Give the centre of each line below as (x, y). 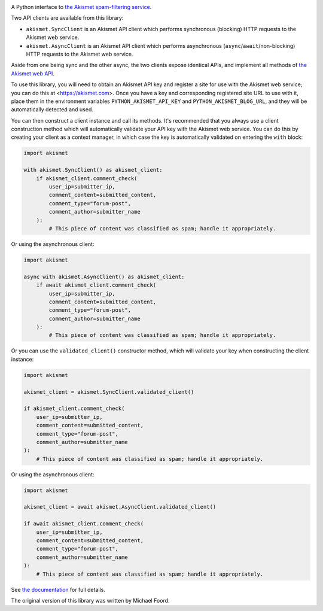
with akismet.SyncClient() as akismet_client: (93, 170)
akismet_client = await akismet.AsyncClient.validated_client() (120, 507)
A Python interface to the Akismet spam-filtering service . (81, 7)
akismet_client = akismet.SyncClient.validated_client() (109, 392)
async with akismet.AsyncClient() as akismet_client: (104, 276)
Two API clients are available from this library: (67, 18)
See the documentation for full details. (58, 589)
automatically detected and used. (52, 110)
